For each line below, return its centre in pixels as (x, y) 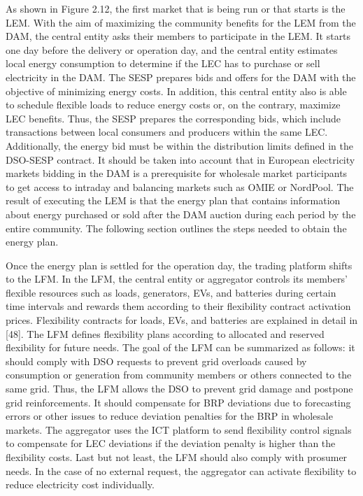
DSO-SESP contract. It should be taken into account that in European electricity (180, 159)
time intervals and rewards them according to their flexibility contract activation (178, 306)
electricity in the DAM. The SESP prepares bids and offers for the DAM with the (181, 77)
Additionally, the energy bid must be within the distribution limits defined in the (179, 145)
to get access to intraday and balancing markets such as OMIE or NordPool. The (180, 186)
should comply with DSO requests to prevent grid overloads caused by (156, 361)
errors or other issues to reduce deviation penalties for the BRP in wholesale (169, 416)
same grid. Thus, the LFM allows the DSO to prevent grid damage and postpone (179, 389)
